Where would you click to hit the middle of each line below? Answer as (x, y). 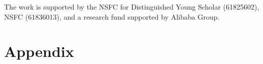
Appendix (39, 51)
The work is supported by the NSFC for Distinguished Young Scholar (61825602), (132, 7)
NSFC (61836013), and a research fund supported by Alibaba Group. (112, 16)
